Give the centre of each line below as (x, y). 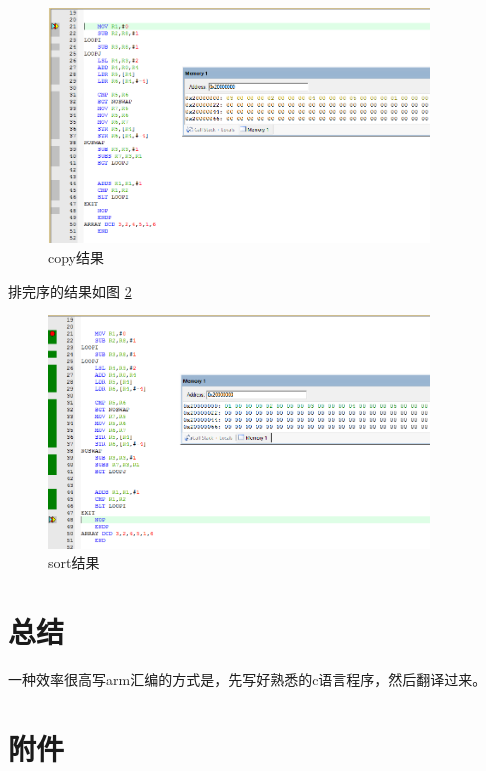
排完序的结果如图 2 (70, 290)
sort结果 (74, 562)
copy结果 (76, 257)
